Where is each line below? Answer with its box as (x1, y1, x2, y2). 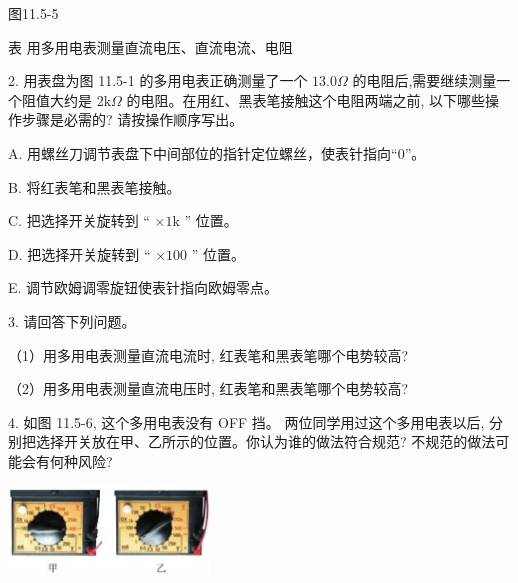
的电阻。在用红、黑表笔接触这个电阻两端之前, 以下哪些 (126, 89, 486, 110)
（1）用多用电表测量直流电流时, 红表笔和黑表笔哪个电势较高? (8, 344, 409, 365)
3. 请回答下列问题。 (8, 310, 136, 331)
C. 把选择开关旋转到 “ (8, 210, 150, 231)
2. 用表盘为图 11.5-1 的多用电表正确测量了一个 (8, 70, 308, 91)
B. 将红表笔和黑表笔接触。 (8, 176, 181, 197)
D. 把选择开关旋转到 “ (8, 243, 151, 264)
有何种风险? (35, 450, 113, 471)
